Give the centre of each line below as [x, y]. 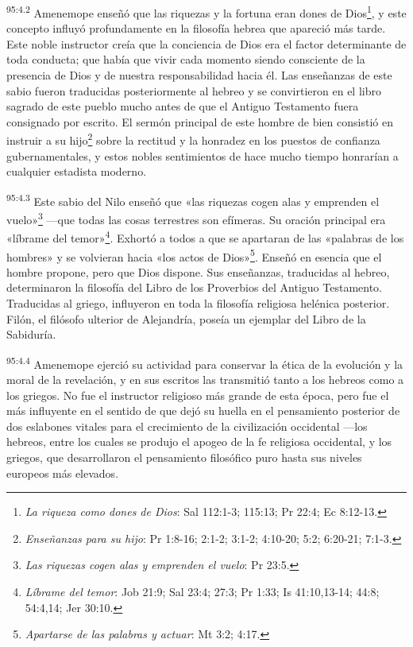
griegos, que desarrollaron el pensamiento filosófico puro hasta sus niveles [184, 457]
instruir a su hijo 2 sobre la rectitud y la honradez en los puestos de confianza [193, 139]
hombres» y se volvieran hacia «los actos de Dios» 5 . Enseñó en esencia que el [194, 255]
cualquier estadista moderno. [77, 171]
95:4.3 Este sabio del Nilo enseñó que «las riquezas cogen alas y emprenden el [193, 200]
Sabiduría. [31, 334]
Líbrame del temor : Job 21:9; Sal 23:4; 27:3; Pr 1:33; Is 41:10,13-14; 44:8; [202, 591]
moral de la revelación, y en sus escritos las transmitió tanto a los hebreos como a [205, 380]
